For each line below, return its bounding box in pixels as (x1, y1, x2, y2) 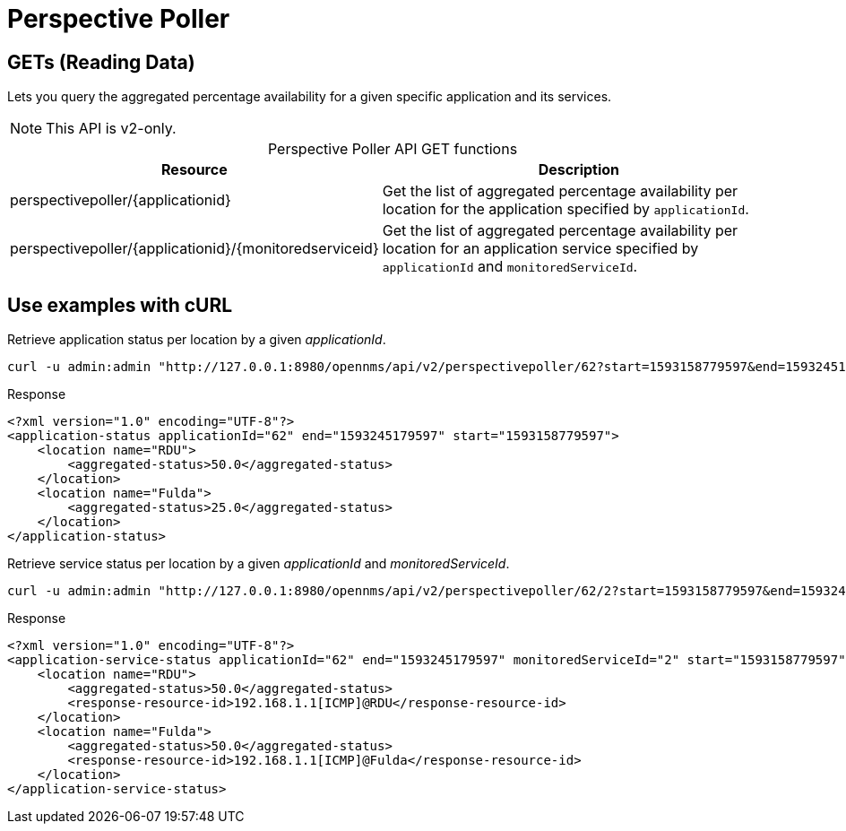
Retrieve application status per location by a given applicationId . (7, 332, 386, 348)
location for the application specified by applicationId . (382, 200, 749, 219)
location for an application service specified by (382, 239, 699, 258)
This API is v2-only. (46, 119, 177, 138)
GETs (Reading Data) (7, 50, 195, 74)
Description (538, 160, 620, 179)
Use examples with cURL (7, 293, 233, 316)
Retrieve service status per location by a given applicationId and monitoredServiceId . (7, 556, 510, 572)
